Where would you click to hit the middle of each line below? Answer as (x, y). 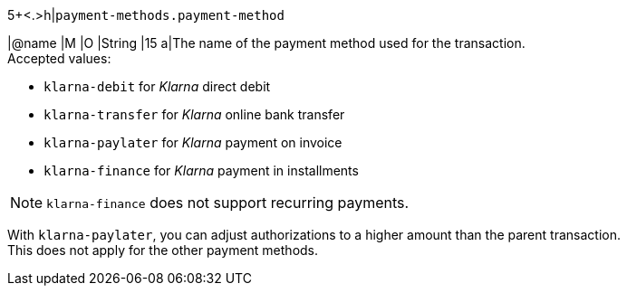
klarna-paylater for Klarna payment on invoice (193, 142)
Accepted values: (59, 58)
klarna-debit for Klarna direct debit (157, 86)
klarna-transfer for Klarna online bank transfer (194, 114)
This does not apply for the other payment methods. (163, 250)
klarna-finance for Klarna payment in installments (201, 170)
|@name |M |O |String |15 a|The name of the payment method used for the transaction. (266, 43)
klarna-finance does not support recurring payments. (228, 203)
